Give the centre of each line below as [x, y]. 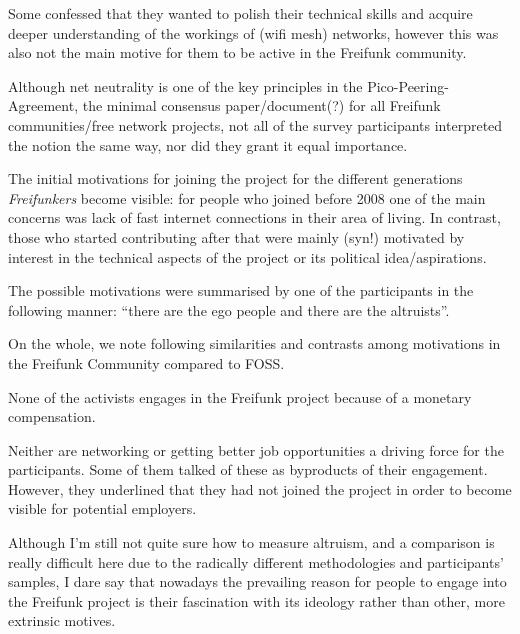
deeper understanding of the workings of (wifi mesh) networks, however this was [253, 32]
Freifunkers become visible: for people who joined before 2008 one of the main [247, 197]
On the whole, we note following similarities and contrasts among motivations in [254, 343]
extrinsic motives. [62, 620]
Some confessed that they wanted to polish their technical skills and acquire [240, 13]
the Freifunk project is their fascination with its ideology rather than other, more [256, 600]
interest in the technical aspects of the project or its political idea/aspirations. [247, 256]
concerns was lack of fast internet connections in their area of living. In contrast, [254, 217]
